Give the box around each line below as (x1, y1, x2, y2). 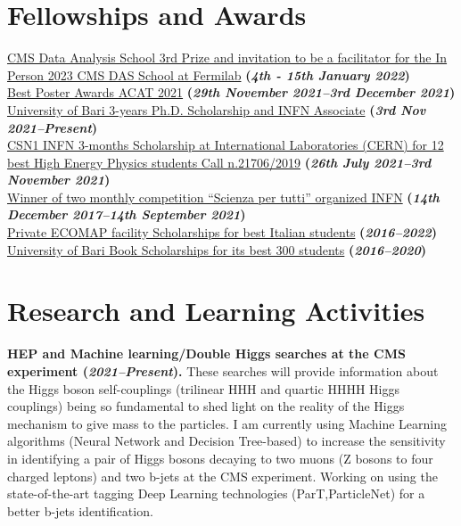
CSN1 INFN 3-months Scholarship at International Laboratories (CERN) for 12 (7, 136, 444, 154)
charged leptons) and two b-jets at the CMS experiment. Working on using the (7, 466, 438, 485)
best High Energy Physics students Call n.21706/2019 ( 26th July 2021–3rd (7, 152, 432, 171)
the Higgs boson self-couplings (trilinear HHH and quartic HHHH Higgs (7, 379, 399, 398)
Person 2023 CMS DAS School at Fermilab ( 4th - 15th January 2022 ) (7, 65, 410, 84)
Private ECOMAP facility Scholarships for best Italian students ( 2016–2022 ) (7, 223, 438, 242)
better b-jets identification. (7, 501, 153, 520)
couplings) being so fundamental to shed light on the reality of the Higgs (7, 397, 405, 415)
